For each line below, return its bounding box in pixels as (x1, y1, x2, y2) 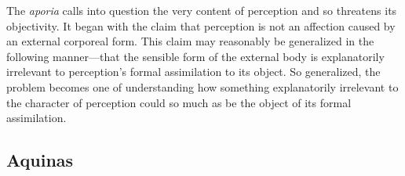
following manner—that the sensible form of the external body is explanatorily (6, 48, 385, 64)
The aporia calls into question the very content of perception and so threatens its (6, 2, 397, 18)
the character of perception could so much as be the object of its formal (6, 94, 352, 110)
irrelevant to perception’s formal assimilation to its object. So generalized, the (6, 63, 381, 80)
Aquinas (6, 148, 74, 172)
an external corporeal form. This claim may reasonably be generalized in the (6, 33, 374, 49)
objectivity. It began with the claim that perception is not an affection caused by (6, 17, 396, 34)
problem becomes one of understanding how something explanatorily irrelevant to (6, 78, 399, 95)
